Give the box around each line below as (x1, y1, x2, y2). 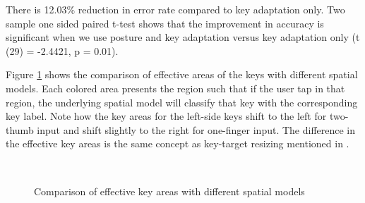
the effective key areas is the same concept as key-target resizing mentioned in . (6, 136, 349, 151)
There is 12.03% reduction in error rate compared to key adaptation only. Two (6, 2, 345, 16)
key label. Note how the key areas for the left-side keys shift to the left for (6, 109, 327, 123)
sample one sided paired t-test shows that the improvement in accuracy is (6, 16, 324, 30)
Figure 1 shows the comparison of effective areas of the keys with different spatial (6, 67, 358, 82)
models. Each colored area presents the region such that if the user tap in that (6, 80, 345, 95)
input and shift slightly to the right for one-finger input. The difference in (37, 122, 356, 137)
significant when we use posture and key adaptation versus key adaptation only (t (6, 30, 360, 44)
